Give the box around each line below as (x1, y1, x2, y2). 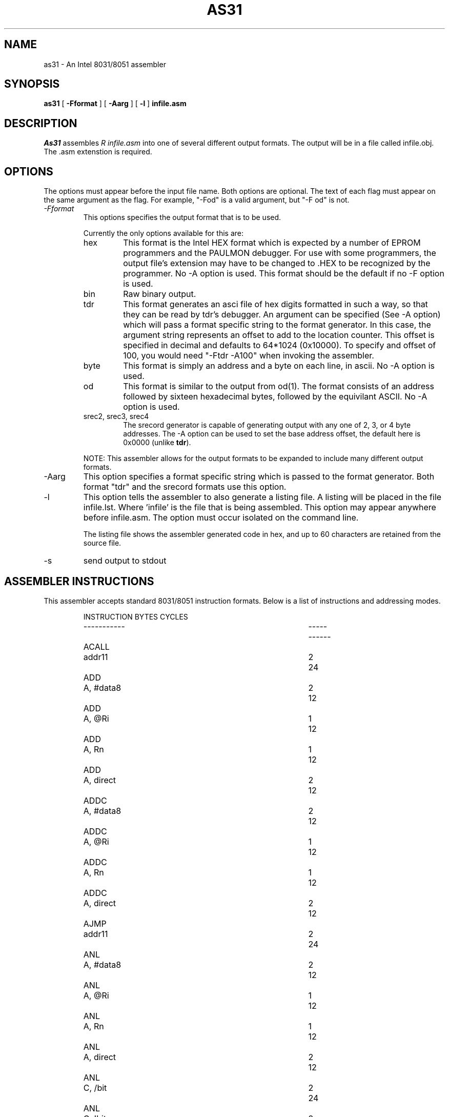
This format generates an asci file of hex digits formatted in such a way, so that (123, 299, 428, 310)
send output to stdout (83, 555, 167, 566)
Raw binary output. (123, 289, 196, 300)
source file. (83, 538, 121, 548)
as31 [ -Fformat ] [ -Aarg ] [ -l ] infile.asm (44, 99, 187, 108)
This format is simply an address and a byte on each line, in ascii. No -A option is (123, 361, 435, 371)
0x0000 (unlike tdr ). (123, 438, 191, 447)
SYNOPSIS (4, 77, 60, 91)
